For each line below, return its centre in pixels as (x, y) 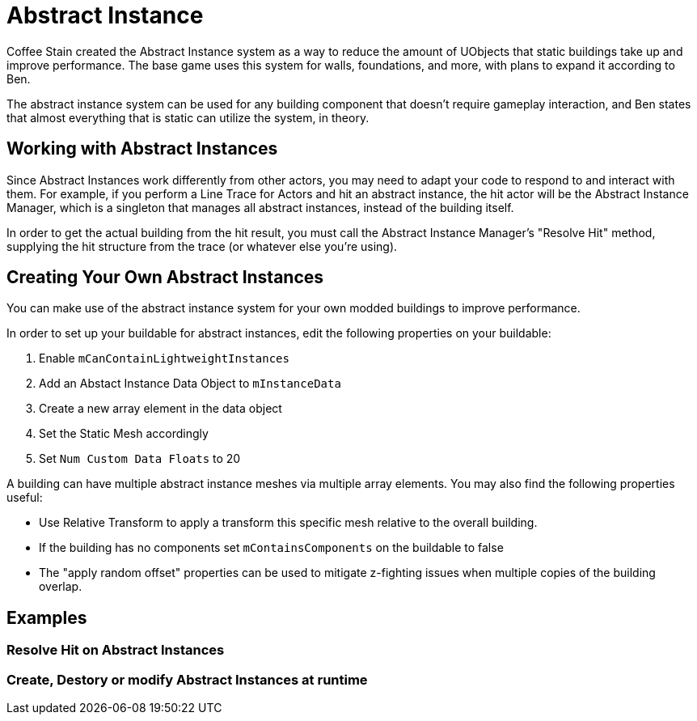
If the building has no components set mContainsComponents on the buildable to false (271, 548)
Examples (47, 617)
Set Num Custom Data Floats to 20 (140, 459)
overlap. (61, 587)
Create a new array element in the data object (161, 409)
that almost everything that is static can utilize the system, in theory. (188, 117)
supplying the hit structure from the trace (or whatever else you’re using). (202, 246)
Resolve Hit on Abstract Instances (116, 650)
